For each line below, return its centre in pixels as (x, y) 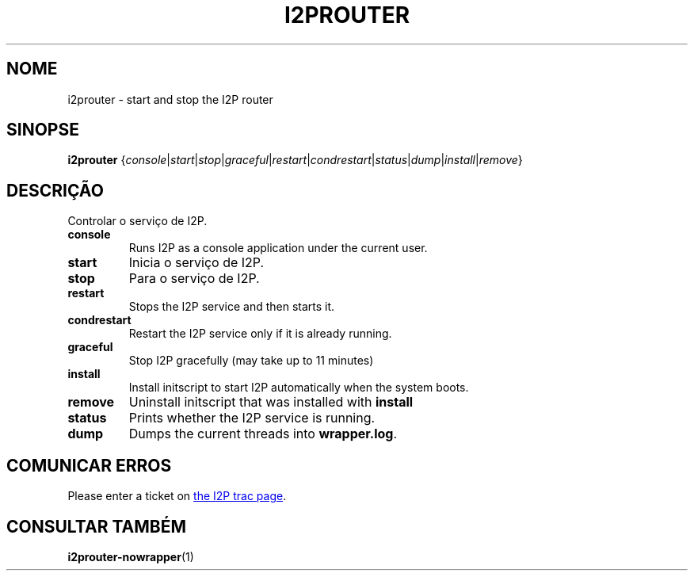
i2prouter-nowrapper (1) (131, 556)
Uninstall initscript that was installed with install (271, 402)
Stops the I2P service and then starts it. (232, 307)
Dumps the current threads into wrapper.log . (263, 434)
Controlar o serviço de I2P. (137, 221)
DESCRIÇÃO (55, 190)
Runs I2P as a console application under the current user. (278, 248)
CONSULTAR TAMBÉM (97, 526)
